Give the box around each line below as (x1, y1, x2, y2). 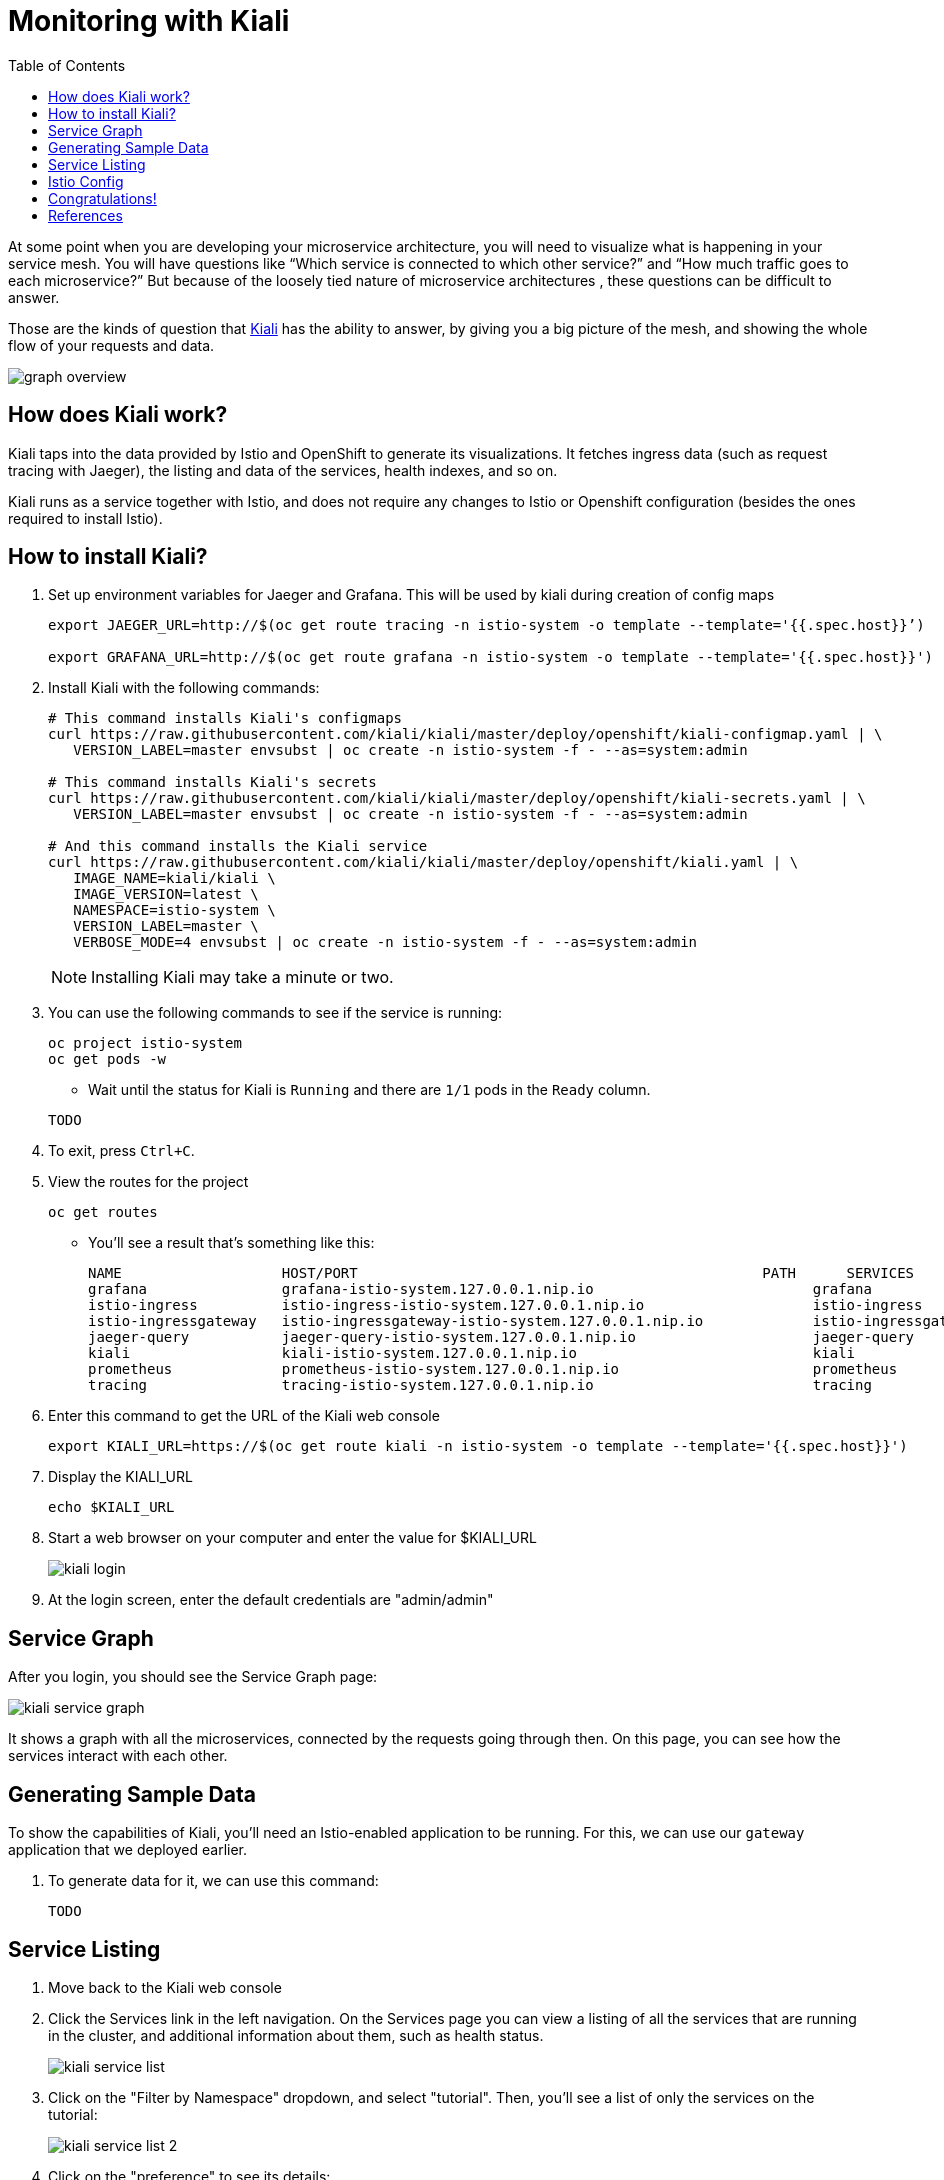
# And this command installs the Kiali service (48, 838, 428, 855)
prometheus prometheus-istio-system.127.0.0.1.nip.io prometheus (88, 1361, 898, 1378)
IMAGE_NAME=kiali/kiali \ (73, 870, 276, 887)
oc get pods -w (48, 1051, 167, 1068)
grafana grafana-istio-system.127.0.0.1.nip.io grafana (88, 1281, 872, 1298)
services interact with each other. (8, 1747, 228, 1765)
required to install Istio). (8, 509, 163, 527)
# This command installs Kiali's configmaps (48, 710, 403, 727)
